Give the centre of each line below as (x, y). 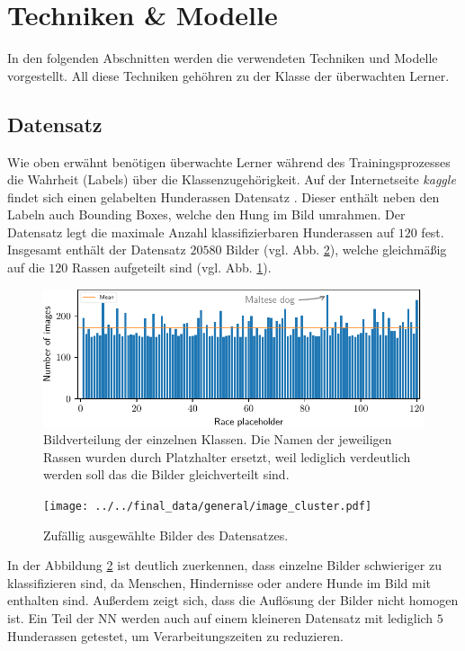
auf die (26, 268)
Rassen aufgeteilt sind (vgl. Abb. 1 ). (171, 268)
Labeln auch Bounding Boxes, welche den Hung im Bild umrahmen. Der (206, 214)
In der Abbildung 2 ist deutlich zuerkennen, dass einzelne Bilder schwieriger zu (224, 565)
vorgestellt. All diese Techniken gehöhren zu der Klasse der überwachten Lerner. (228, 75)
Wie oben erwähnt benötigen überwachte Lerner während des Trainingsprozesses (229, 161)
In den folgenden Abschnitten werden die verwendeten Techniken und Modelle (223, 58)
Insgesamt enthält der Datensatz (97, 250)
